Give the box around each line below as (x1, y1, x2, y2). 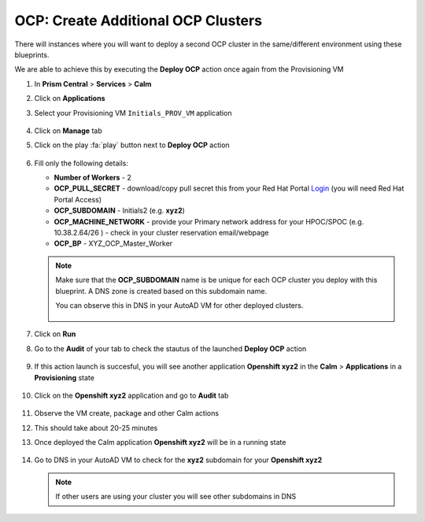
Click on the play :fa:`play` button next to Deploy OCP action (34, 140, 230, 150)
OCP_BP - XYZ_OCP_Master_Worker (54, 239, 173, 248)
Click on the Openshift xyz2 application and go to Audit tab (34, 391, 229, 400)
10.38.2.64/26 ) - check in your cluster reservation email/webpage (54, 228, 269, 238)
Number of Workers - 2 (54, 173, 131, 183)
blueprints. (14, 50, 50, 59)
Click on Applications (34, 94, 105, 103)
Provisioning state (34, 372, 94, 382)
